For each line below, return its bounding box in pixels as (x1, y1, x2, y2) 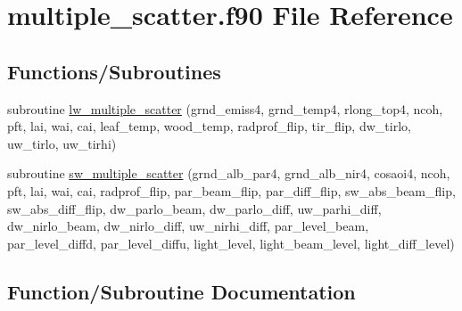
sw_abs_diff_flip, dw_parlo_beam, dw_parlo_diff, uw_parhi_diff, (7, 199, 382, 217)
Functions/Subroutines (7, 57, 221, 85)
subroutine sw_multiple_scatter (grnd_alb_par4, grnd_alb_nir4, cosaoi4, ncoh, (7, 164, 450, 183)
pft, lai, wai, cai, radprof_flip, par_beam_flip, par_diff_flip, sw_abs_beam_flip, (7, 181, 456, 200)
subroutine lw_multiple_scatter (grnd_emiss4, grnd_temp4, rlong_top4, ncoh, (7, 99, 443, 118)
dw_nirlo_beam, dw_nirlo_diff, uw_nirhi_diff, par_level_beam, (7, 217, 369, 235)
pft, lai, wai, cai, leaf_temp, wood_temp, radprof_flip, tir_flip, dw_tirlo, (7, 117, 411, 135)
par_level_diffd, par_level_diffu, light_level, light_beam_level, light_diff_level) (7, 233, 455, 252)
